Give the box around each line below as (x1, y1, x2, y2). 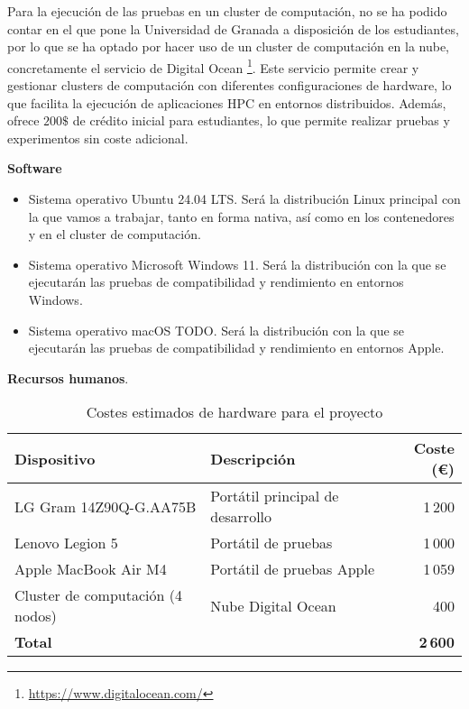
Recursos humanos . (7, 368, 129, 387)
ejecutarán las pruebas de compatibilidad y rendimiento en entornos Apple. (28, 338, 445, 357)
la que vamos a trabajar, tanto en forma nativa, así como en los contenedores (28, 207, 455, 226)
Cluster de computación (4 (14, 585, 182, 606)
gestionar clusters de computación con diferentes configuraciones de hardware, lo (7, 76, 452, 95)
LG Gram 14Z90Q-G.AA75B (14, 495, 197, 517)
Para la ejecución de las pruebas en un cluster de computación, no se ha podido (7, 2, 447, 20)
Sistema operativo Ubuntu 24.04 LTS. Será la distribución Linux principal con (28, 189, 461, 207)
